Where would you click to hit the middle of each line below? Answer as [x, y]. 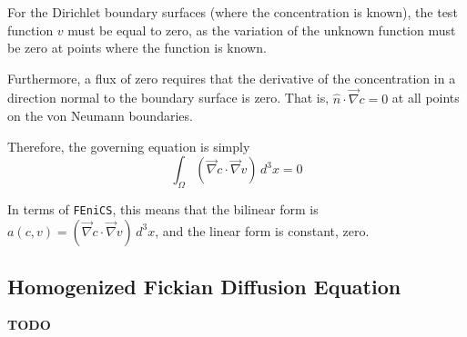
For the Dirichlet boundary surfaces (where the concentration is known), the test [233, 12]
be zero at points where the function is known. [137, 48]
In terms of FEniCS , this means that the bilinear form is [163, 209]
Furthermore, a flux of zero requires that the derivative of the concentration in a [232, 78]
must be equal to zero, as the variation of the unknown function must [262, 30]
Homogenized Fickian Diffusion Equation [204, 287]
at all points [426, 98]
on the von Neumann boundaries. [100, 116]
